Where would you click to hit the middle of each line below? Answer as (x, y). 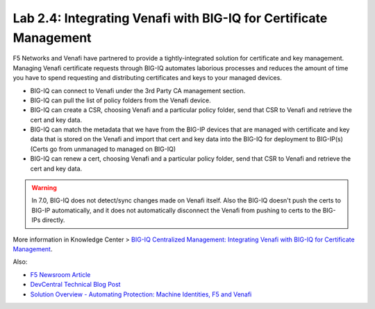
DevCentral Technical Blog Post (75, 285)
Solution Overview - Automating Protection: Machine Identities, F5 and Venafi (141, 294)
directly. (53, 220)
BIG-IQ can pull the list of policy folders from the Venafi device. (120, 100)
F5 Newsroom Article (60, 274)
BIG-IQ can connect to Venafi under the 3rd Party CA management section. (138, 90)
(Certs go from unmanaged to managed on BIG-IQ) (103, 149)
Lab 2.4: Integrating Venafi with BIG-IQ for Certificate (170, 18)
